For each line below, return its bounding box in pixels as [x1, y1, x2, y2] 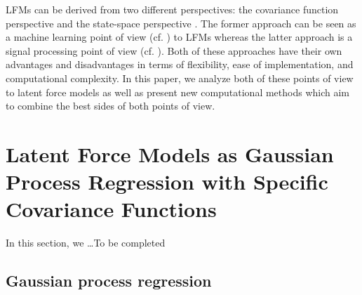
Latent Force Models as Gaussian [6, 139, 334, 168]
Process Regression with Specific [6, 167, 328, 196]
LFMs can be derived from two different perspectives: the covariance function [6, 2, 339, 16]
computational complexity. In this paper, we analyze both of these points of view [6, 70, 354, 85]
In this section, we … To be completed [6, 235, 166, 250]
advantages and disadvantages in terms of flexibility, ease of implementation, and [6, 57, 354, 72]
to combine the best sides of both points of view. [6, 98, 215, 113]
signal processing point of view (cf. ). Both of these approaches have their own [6, 43, 342, 58]
